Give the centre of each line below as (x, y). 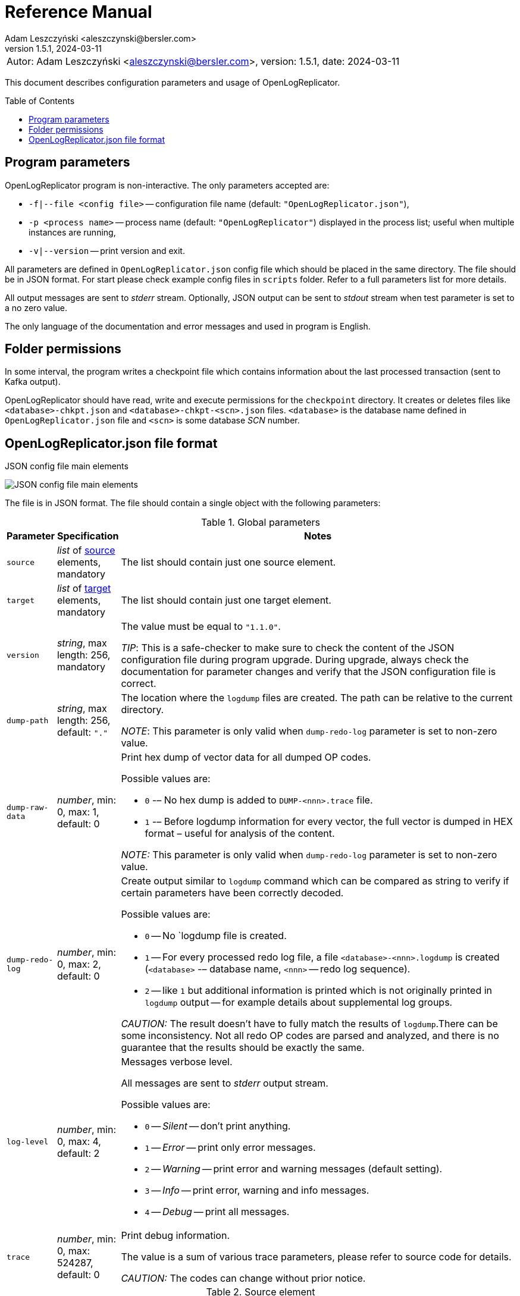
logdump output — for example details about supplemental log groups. (299, 1002)
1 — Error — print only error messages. (230, 1148)
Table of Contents (40, 101)
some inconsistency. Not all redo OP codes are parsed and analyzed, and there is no (310, 1036)
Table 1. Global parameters (261, 523)
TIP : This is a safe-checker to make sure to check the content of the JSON (288, 648)
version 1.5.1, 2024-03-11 (53, 48)
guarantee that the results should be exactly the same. (243, 1048)
